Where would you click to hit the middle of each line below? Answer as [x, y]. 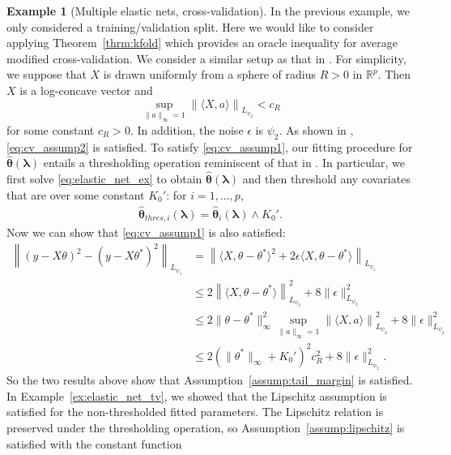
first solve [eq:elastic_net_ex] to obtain [104, 179]
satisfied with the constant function [94, 443]
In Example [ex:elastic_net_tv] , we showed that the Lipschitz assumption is [197, 395]
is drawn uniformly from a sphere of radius [210, 74]
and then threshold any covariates [326, 179]
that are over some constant [76, 194]
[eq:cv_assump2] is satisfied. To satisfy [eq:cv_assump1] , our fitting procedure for [210, 146]
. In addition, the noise [187, 129]
